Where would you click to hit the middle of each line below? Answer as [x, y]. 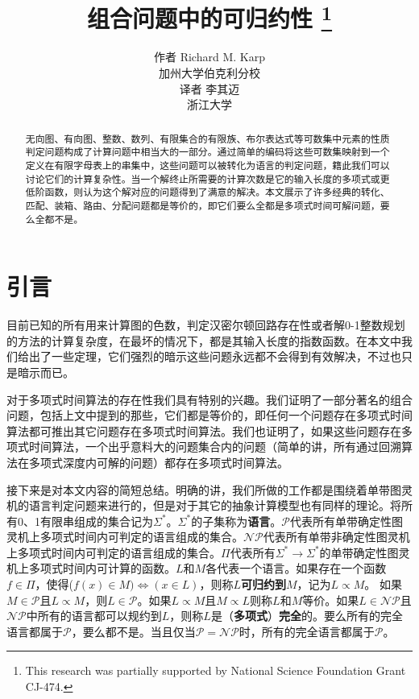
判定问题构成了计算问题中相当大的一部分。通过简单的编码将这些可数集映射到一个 [207, 152]
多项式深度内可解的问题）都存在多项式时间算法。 [158, 462]
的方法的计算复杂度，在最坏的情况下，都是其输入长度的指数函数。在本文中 [204, 340]
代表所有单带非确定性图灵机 [336, 537]
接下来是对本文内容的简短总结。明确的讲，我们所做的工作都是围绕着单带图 [204, 489]
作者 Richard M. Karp [209, 57]
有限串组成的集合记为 [96, 521]
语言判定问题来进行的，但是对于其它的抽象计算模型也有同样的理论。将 [215, 505]
